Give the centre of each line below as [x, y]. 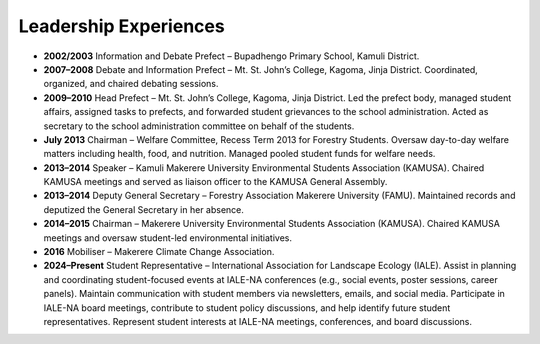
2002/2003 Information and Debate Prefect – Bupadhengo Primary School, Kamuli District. [231, 56]
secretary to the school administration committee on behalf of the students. [199, 126]
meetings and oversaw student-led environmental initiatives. [168, 237]
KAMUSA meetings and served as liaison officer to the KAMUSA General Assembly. [215, 182]
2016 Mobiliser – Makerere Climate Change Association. [159, 252]
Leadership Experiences [121, 26]
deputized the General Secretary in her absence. [144, 209]
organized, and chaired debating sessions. [131, 84]
